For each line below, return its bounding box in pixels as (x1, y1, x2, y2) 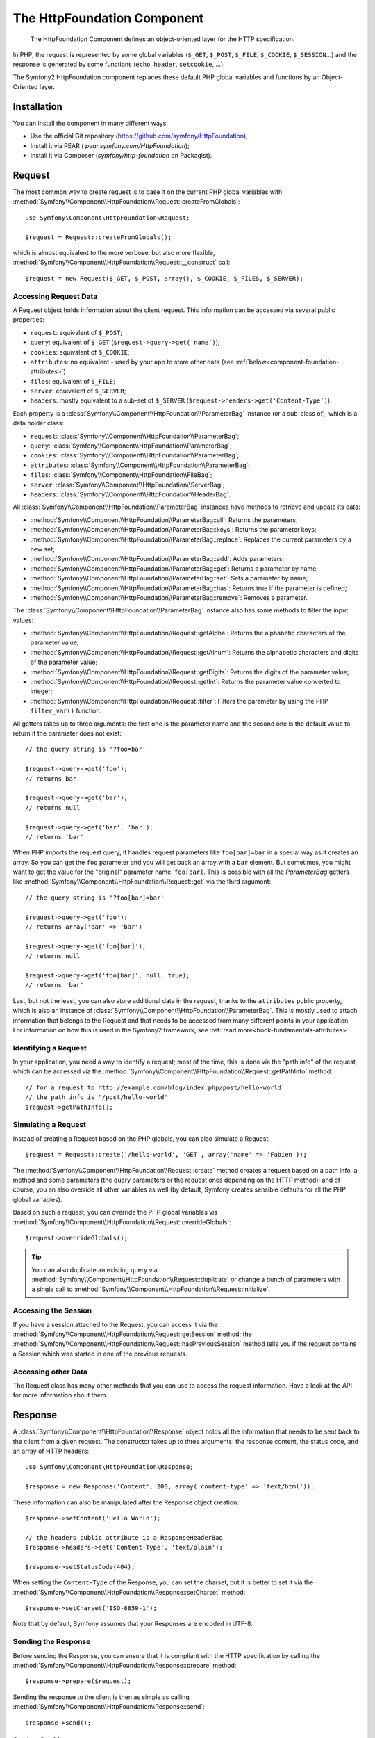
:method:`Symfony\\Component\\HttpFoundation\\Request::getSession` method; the (12, 1330, 253, 1338)
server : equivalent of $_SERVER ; (30, 387, 126, 396)
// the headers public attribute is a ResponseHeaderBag (25, 1534, 224, 1541)
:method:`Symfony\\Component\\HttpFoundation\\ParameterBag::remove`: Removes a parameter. (30, 593, 308, 601)
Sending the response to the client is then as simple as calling (12, 1693, 190, 1701)
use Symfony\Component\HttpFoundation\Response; (25, 1463, 194, 1471)
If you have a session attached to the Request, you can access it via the (12, 1320, 218, 1329)
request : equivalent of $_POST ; (30, 328, 123, 336)
